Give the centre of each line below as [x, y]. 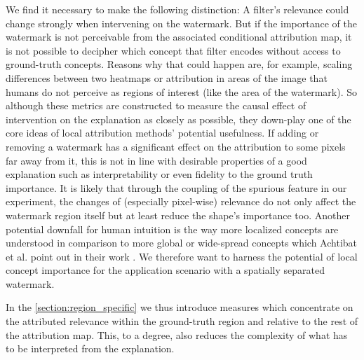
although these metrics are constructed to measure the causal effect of [156, 105]
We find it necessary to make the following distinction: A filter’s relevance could [177, 9]
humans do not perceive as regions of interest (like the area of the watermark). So [182, 91]
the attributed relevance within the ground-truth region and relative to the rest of [182, 321]
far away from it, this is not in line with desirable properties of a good [156, 160]
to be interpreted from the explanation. [90, 348]
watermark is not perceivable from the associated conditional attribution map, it [179, 37]
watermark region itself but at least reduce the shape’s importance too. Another [178, 215]
